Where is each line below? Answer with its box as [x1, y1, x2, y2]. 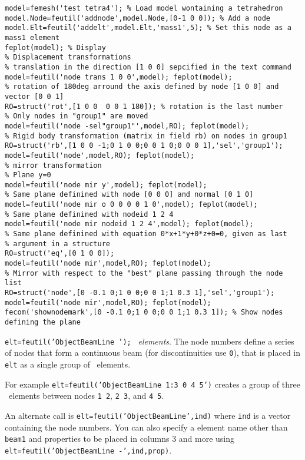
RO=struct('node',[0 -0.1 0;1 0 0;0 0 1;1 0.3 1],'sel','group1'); [5, 289, 275, 297]
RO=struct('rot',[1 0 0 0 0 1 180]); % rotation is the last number [5, 102, 283, 111]
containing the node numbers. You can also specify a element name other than [5, 421, 288, 433]
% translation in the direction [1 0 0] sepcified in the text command [5, 62, 291, 71]
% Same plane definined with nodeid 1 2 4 [5, 210, 174, 219]
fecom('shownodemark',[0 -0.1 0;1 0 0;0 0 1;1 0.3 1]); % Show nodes [5, 308, 283, 317]
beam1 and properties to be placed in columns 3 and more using [5, 432, 235, 445]
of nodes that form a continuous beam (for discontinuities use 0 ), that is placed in [5, 346, 301, 359]
